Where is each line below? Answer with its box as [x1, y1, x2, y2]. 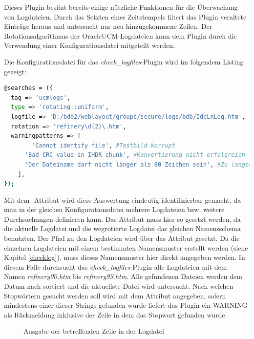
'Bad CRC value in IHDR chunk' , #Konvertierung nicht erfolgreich [24, 151, 245, 159]
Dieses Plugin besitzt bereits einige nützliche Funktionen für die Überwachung [4, 2, 238, 12]
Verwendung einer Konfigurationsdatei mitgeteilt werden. [4, 40, 175, 50]
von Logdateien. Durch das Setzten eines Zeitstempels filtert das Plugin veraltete [4, 11, 247, 21]
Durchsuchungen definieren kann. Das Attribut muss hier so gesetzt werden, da [4, 213, 241, 224]
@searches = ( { [4, 85, 53, 92]
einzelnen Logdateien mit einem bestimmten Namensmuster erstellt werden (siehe [4, 242, 248, 253]
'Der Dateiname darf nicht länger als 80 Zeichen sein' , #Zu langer [24, 161, 253, 168]
